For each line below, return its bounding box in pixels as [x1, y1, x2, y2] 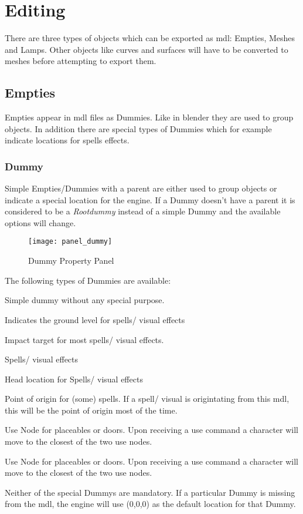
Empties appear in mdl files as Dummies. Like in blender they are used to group [5, 111, 294, 123]
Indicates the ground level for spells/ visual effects [5, 313, 185, 325]
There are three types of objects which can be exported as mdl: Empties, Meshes [5, 32, 295, 44]
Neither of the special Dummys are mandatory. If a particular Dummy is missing [5, 486, 295, 498]
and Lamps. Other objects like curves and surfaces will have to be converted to [5, 43, 288, 55]
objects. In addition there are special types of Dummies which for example [5, 122, 272, 135]
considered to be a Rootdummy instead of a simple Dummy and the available [5, 205, 281, 217]
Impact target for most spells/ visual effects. [5, 333, 164, 345]
